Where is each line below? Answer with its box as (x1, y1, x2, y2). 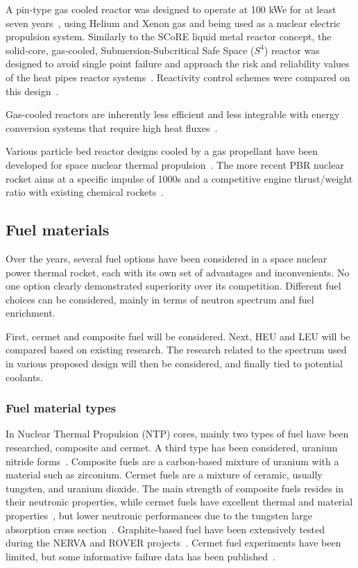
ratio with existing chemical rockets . (6, 185, 164, 199)
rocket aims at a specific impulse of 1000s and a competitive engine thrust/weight (6, 171, 353, 185)
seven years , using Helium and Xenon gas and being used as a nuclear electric (6, 15, 341, 30)
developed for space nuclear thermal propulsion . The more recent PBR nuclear (6, 157, 344, 172)
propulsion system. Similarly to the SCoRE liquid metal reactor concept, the (6, 29, 332, 44)
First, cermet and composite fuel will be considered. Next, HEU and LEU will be (6, 328, 350, 343)
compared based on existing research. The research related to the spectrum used (6, 342, 347, 357)
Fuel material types (6, 399, 116, 417)
